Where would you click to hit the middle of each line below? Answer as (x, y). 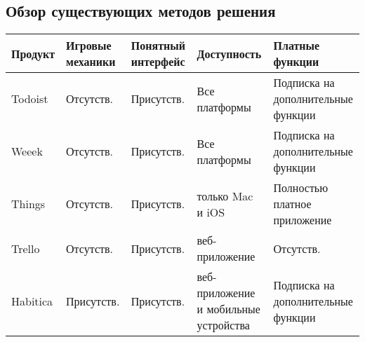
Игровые (89, 46)
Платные (297, 46)
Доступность (229, 53)
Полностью (301, 188)
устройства (223, 325)
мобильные (233, 309)
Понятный (158, 46)
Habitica (32, 301)
